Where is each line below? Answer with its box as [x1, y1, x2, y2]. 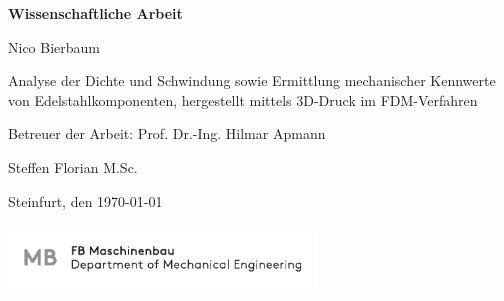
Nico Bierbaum [8, 36, 101, 57]
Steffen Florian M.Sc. [8, 156, 138, 177]
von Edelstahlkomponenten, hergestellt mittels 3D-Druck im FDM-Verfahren [8, 89, 478, 110]
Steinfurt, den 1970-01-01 [8, 190, 163, 211]
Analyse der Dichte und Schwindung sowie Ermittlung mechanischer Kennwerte [8, 70, 496, 91]
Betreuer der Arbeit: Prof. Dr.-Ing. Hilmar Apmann [8, 123, 326, 144]
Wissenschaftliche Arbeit [8, 3, 183, 23]
